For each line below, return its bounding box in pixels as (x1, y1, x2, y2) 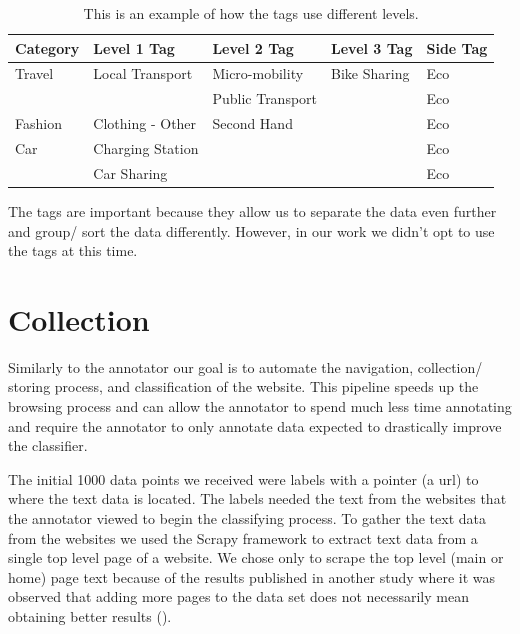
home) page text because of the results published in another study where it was (8, 566, 496, 587)
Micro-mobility (212, 63, 304, 84)
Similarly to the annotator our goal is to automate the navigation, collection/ (8, 356, 483, 377)
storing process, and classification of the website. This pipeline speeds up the (8, 376, 479, 397)
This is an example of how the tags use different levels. (83, 3, 419, 23)
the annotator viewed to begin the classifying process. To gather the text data (8, 507, 486, 528)
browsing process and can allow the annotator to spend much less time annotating (8, 396, 512, 416)
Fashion (15, 113, 62, 134)
